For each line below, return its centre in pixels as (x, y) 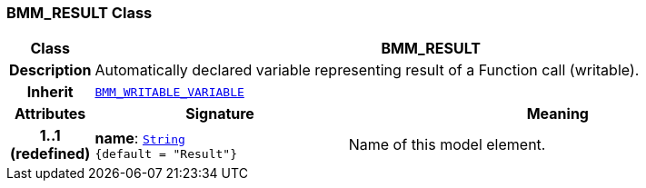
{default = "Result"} (166, 153)
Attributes (50, 114)
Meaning (557, 114)
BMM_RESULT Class (80, 13)
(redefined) (50, 154)
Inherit (50, 92)
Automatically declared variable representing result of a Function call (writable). (367, 70)
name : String (140, 138)
